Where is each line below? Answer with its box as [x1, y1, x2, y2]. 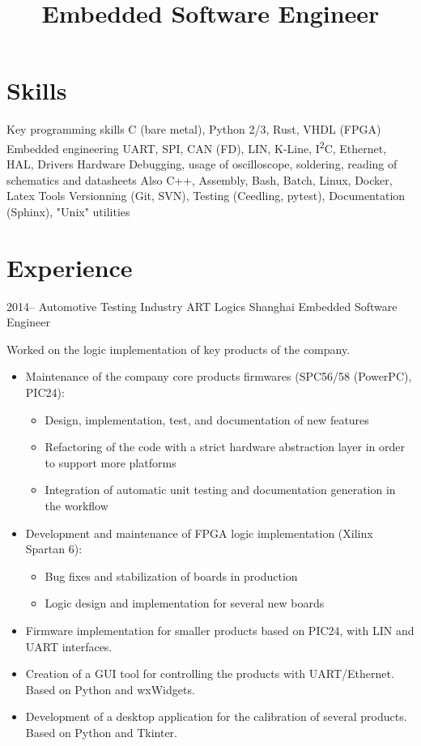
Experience [6, 250, 133, 283]
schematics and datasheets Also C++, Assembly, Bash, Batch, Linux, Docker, [6, 171, 393, 188]
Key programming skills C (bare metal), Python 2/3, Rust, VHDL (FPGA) [6, 121, 381, 138]
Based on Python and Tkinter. [25, 723, 177, 740]
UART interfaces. [25, 637, 113, 654]
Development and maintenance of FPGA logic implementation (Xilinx [25, 524, 373, 541]
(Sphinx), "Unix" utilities [6, 202, 130, 220]
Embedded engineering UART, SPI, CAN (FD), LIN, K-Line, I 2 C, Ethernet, [6, 137, 387, 156]
